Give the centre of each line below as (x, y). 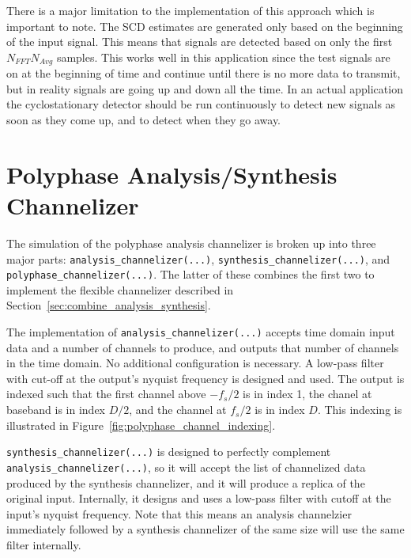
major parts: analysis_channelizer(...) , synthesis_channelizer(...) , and (198, 258)
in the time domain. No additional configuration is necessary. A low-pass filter (195, 363)
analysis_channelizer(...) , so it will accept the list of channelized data (186, 467)
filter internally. (44, 544)
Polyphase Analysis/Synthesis (172, 174)
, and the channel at (178, 410)
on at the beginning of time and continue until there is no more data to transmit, (204, 73)
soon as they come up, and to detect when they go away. (144, 120)
